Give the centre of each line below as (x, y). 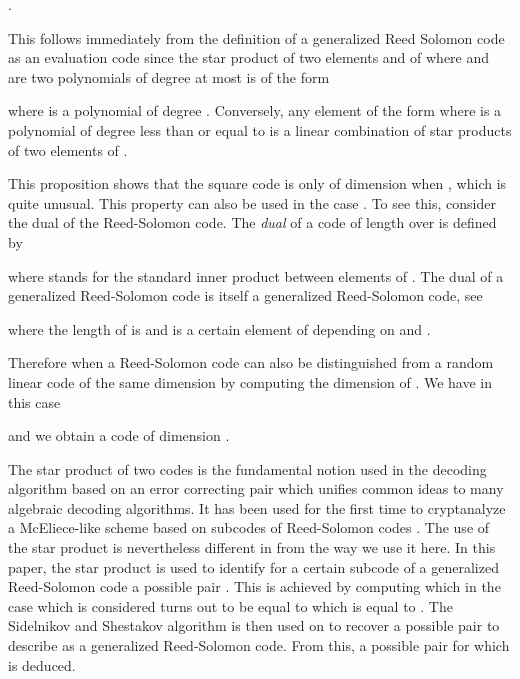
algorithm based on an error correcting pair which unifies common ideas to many (256, 488)
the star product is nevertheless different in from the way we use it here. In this (252, 547)
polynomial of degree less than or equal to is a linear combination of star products (260, 129)
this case (34, 401)
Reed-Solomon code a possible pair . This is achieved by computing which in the (254, 586)
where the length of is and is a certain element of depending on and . (219, 328)
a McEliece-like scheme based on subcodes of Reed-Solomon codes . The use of (249, 527)
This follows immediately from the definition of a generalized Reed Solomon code (256, 37)
